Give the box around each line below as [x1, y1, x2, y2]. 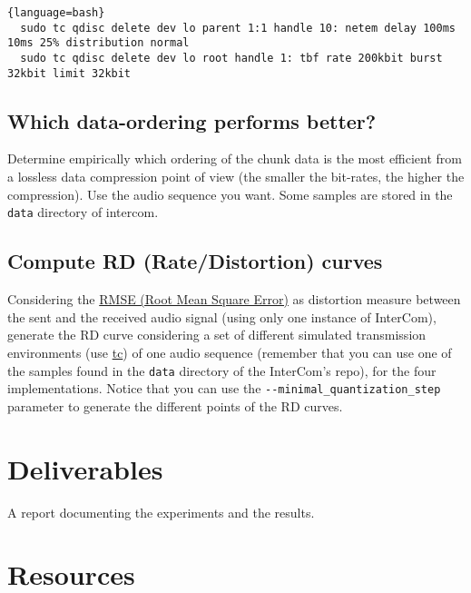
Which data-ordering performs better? [7, 106, 377, 134]
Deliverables [7, 450, 163, 487]
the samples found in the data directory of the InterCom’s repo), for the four [7, 361, 437, 380]
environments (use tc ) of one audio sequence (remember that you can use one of [7, 342, 452, 361]
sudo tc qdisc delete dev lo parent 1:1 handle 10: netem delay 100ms [20, 21, 456, 35]
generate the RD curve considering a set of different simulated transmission [7, 325, 427, 344]
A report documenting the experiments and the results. [7, 502, 315, 521]
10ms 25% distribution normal [7, 36, 190, 50]
